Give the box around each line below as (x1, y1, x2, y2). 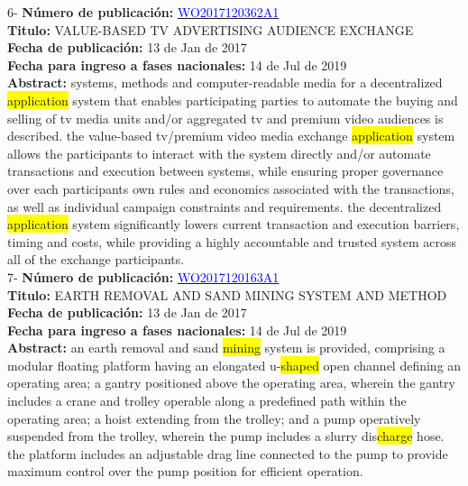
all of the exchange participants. (7, 250, 185, 269)
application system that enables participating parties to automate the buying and (7, 90, 458, 109)
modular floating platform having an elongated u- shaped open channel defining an (7, 355, 462, 374)
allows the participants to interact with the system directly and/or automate (7, 143, 431, 162)
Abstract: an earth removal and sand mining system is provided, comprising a (7, 338, 445, 357)
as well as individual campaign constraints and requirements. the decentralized (7, 197, 442, 215)
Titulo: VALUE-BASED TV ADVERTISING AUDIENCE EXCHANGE (7, 20, 414, 39)
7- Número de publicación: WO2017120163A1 (7, 267, 280, 286)
